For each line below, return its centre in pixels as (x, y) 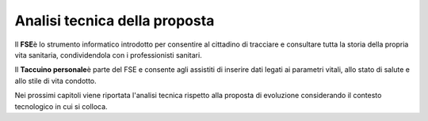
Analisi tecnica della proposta (115, 21)
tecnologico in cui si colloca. (61, 106)
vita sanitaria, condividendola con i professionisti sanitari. (108, 55)
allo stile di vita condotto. (55, 81)
